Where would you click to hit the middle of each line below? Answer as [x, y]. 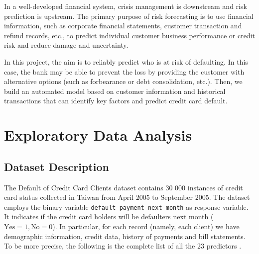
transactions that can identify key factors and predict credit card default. [116, 101]
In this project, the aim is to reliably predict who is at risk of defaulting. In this [126, 61]
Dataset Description [57, 166]
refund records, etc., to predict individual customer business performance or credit [129, 35]
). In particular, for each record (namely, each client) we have [146, 226]
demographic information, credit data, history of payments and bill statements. [125, 236]
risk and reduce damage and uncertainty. [66, 45]
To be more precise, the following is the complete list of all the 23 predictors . [123, 246]
